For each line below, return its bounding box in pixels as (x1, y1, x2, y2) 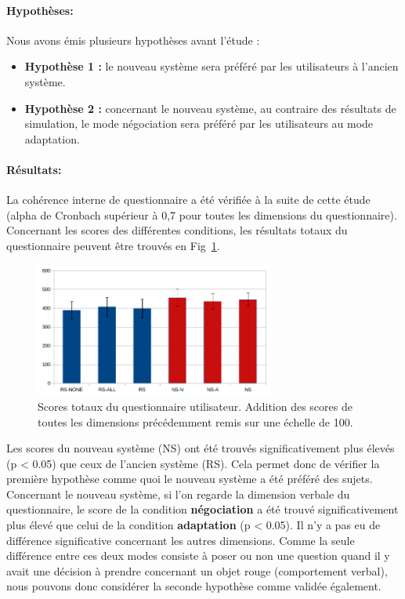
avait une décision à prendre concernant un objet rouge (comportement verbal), (6, 562, 388, 579)
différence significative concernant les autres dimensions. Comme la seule (6, 532, 355, 548)
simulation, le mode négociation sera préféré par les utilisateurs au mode (24, 115, 374, 132)
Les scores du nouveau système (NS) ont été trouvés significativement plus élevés (6, 440, 395, 456)
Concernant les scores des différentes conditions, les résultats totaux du (6, 222, 348, 238)
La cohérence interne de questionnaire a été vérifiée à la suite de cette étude (6, 191, 371, 208)
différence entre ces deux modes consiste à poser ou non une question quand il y (6, 547, 390, 564)
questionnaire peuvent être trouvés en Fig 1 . (6, 237, 220, 253)
